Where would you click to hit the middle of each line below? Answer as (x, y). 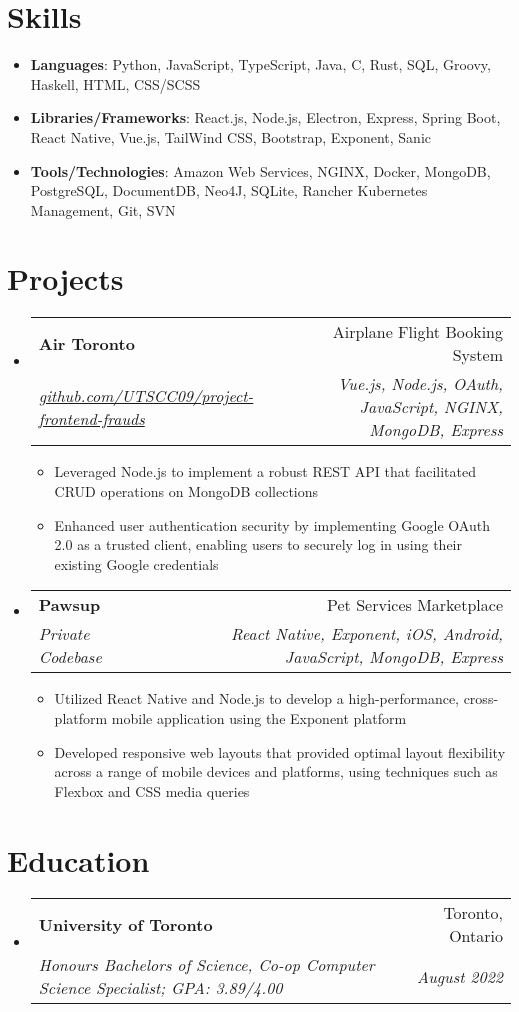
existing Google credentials (136, 563)
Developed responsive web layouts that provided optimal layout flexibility (280, 751)
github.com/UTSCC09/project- (146, 395)
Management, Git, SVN (103, 209)
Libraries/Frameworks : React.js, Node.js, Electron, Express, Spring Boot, (265, 117)
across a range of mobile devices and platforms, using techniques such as (276, 771)
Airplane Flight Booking (417, 332)
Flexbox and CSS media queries (152, 790)
